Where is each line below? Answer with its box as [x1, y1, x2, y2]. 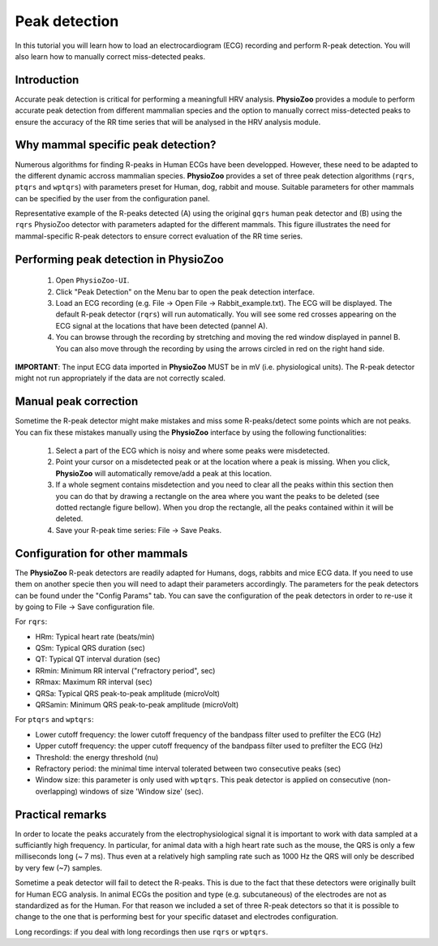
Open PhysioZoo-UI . [55, 276, 130, 286]
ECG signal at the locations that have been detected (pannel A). [55, 320, 268, 330]
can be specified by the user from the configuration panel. [15, 193, 210, 203]
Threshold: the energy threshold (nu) [35, 752, 159, 762]
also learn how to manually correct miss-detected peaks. [15, 51, 206, 61]
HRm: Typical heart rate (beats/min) [35, 631, 155, 641]
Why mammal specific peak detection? [15, 138, 217, 152]
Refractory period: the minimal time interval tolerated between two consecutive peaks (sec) [35, 763, 341, 773]
